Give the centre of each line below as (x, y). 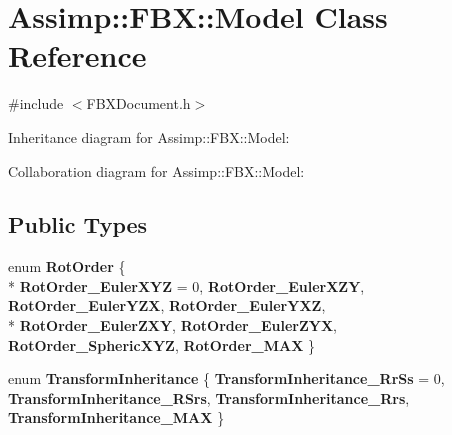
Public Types (78, 224)
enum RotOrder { (67, 266)
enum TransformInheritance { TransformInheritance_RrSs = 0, (226, 378)
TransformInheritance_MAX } (116, 417)
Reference (77, 55)
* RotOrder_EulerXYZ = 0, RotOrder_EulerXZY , (186, 285)
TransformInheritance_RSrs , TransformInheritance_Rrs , (209, 397)
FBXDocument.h (138, 103)
